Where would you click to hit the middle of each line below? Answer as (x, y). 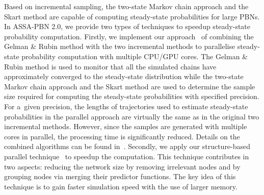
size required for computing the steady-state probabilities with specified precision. (132, 96)
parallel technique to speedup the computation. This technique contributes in (127, 156)
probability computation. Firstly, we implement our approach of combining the (129, 36)
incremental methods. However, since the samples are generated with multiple (126, 126)
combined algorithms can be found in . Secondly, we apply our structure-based (127, 146)
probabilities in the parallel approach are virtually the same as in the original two (132, 116)
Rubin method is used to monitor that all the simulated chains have (110, 66)
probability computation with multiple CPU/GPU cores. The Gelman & (135, 56)
